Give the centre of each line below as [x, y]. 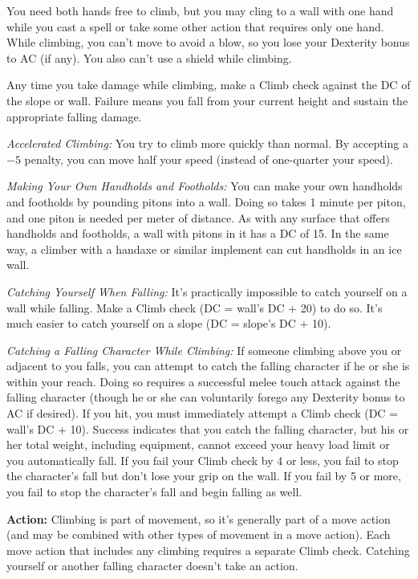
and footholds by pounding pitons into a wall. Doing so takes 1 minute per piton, [206, 201]
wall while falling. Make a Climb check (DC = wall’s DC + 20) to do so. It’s [195, 307]
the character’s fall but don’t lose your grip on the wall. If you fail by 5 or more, [204, 476]
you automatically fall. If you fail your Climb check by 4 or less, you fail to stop [203, 460]
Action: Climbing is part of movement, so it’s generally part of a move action [199, 518]
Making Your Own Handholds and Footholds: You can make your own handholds [205, 186]
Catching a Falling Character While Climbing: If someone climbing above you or [204, 350]
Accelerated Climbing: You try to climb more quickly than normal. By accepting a [207, 143]
